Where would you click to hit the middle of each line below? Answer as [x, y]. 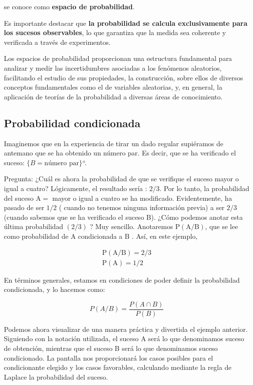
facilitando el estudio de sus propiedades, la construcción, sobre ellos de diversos [124, 77]
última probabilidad [34, 226]
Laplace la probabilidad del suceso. [56, 376]
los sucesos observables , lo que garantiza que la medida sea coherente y [115, 32]
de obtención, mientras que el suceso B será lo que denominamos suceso [111, 348]
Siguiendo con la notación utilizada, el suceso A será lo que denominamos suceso [124, 338]
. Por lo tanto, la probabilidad [204, 188]
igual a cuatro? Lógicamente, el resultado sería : [76, 188]
